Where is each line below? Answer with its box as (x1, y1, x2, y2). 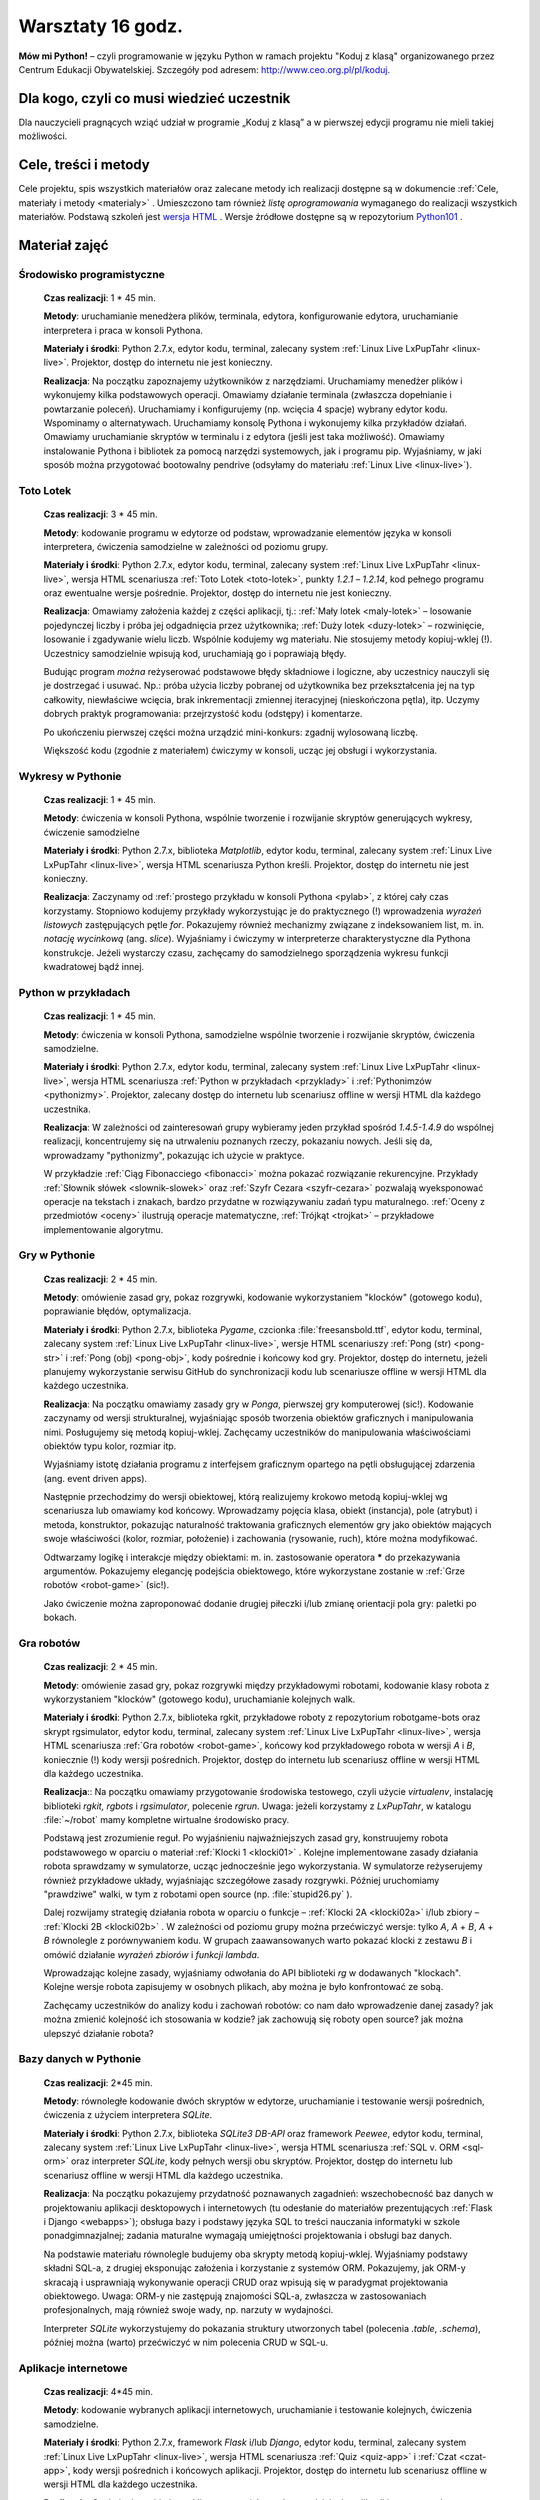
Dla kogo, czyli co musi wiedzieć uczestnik (18, 90, 291, 107)
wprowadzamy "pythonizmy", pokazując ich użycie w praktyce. (43, 1149, 305, 1161)
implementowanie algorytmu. (43, 1223, 164, 1235)
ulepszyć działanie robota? (43, 2027, 154, 2039)
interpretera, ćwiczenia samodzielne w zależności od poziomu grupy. (43, 540, 329, 552)
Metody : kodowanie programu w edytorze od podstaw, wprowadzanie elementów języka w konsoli (43, 526, 452, 539)
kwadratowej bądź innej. (43, 961, 145, 973)
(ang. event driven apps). (43, 1472, 148, 1484)
